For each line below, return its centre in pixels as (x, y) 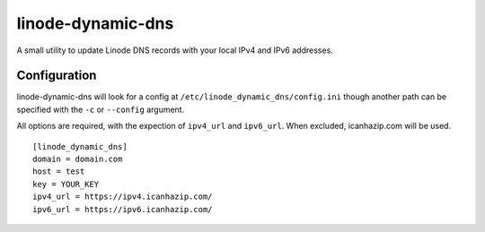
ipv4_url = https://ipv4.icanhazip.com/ (123, 197)
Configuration (57, 76)
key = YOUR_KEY (66, 184)
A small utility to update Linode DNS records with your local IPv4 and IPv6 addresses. (175, 50)
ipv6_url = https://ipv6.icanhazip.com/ (123, 209)
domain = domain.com (78, 159)
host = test (59, 172)
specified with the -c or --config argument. (101, 109)
